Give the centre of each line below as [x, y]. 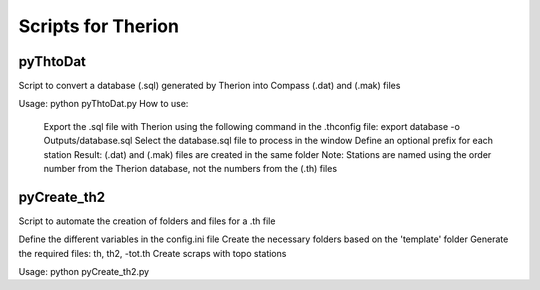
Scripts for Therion [99, 26]
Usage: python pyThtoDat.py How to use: [103, 104]
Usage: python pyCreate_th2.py [84, 272]
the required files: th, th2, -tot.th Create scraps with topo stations [152, 253]
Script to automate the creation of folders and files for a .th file [147, 221]
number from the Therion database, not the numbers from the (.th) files [190, 169]
